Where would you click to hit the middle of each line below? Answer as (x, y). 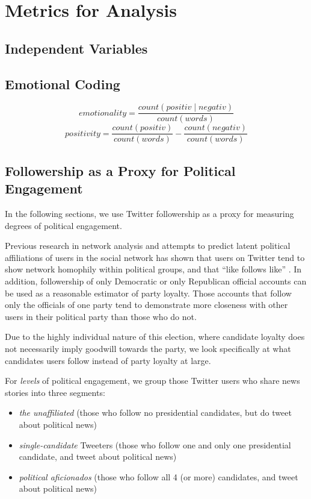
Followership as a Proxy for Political (120, 170)
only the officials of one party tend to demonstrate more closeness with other (146, 305)
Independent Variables (76, 48)
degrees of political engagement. (63, 225)
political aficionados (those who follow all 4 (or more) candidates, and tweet (159, 476)
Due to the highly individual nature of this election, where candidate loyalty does (155, 337)
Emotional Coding (63, 83)
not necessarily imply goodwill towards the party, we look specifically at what (148, 349)
